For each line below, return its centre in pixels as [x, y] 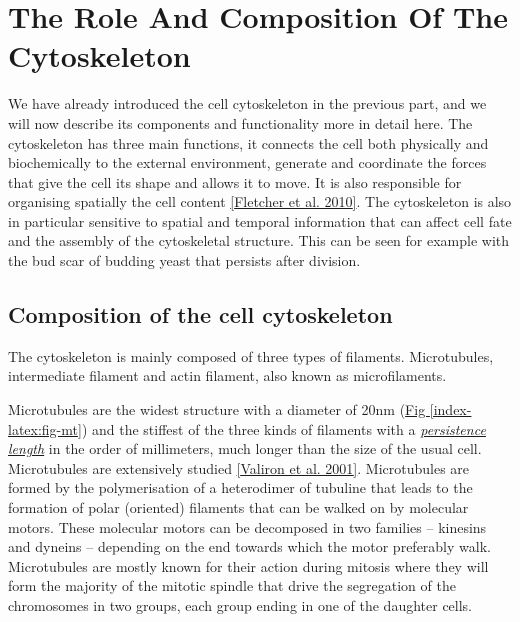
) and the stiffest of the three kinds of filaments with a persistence [283, 428]
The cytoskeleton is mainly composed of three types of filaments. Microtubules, [251, 355]
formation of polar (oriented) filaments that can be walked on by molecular [238, 507]
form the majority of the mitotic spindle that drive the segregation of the [232, 585]
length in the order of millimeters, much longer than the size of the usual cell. [245, 448]
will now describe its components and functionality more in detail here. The [240, 122]
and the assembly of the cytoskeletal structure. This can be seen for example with [259, 240]
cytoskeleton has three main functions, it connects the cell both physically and [248, 142]
